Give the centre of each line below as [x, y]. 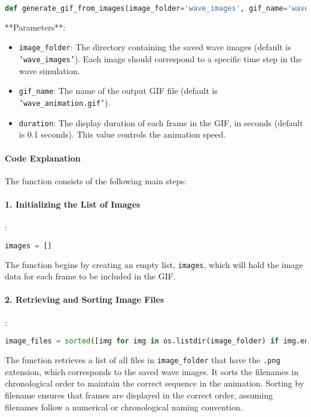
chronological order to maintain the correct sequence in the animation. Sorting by [155, 383]
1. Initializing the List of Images [73, 204]
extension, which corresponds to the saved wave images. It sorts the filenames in [152, 371]
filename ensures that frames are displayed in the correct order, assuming [139, 395]
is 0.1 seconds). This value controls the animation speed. [122, 134]
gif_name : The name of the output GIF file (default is [118, 91]
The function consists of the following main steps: [96, 180]
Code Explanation [43, 158]
